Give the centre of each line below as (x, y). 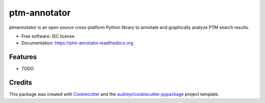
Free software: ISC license (48, 36)
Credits (21, 83)
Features (23, 57)
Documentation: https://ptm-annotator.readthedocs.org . (78, 43)
